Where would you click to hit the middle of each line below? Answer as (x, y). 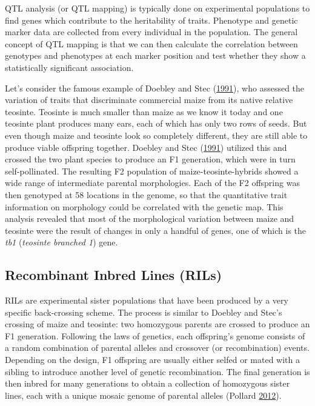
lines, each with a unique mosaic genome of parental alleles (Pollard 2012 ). (143, 395)
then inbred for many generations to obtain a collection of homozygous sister (148, 383)
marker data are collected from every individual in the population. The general (151, 32)
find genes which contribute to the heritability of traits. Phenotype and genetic (151, 20)
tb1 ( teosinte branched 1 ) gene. (61, 242)
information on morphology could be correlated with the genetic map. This (144, 206)
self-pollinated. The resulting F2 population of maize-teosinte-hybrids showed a (152, 171)
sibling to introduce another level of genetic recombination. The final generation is (157, 371)
